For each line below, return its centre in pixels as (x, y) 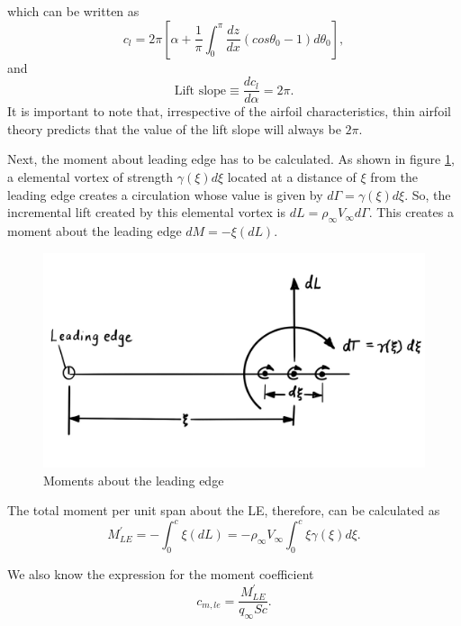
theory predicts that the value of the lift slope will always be (174, 128)
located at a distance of (292, 177)
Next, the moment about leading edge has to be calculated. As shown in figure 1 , (231, 159)
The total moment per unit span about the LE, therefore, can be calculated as (224, 510)
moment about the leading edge (95, 231)
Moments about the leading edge (134, 480)
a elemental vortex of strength (90, 177)
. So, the (428, 194)
